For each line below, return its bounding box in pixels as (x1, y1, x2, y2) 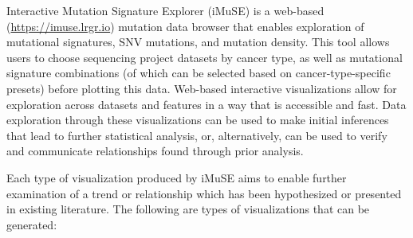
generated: (6, 216, 57, 232)
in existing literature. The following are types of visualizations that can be (6, 201, 370, 217)
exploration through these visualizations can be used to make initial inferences (6, 111, 389, 128)
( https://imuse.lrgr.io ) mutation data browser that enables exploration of (6, 18, 364, 34)
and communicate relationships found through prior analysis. (6, 142, 304, 159)
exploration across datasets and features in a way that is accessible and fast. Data (6, 96, 407, 112)
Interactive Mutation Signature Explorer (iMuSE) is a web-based (6, 2, 324, 18)
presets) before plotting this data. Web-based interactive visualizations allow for (6, 80, 397, 96)
